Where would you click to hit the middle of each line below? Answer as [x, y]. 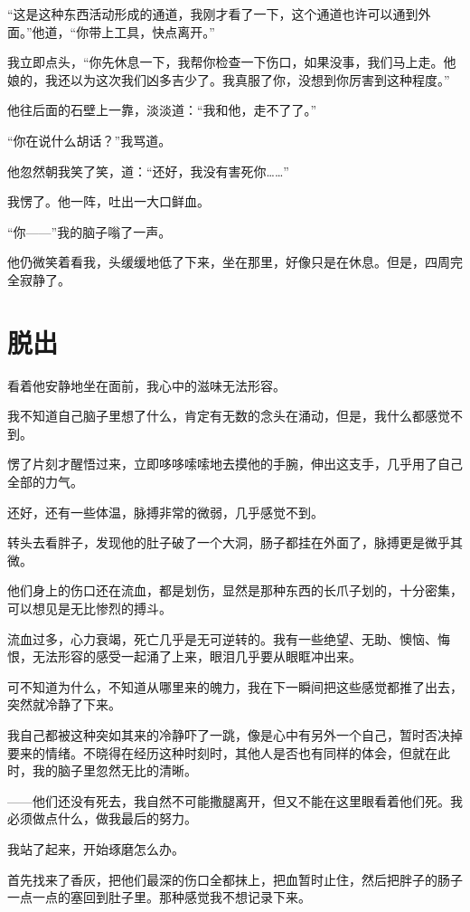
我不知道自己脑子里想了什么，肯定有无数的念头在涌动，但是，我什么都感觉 [229, 416]
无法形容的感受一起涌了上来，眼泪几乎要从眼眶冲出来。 [197, 656]
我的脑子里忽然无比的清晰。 [114, 770]
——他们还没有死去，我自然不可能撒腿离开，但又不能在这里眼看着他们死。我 [235, 800]
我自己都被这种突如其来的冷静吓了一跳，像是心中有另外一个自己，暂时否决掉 [235, 734]
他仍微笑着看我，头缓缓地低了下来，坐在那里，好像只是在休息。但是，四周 [229, 262]
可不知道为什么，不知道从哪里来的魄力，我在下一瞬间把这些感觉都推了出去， [235, 686]
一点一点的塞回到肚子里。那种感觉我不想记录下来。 [159, 897]
